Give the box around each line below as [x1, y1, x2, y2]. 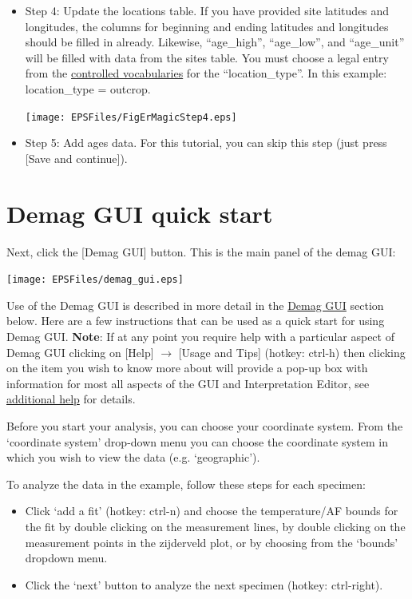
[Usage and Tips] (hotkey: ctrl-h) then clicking [178, 343, 406, 360]
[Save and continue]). [25, 149, 128, 166]
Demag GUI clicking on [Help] [6, 343, 154, 360]
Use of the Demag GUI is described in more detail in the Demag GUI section [6, 296, 384, 313]
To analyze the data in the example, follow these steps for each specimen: [6, 475, 366, 492]
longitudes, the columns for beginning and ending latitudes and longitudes [25, 18, 389, 34]
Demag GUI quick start [6, 196, 273, 229]
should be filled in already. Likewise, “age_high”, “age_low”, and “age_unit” [25, 34, 405, 50]
